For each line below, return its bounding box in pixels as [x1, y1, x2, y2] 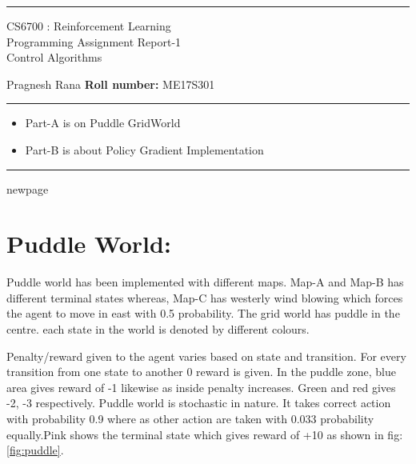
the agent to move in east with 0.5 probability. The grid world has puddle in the [6, 305, 400, 322]
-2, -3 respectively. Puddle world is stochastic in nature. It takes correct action [6, 394, 391, 411]
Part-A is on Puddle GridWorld [25, 114, 181, 131]
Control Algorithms [6, 49, 102, 66]
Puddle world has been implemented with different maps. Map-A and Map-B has [6, 274, 404, 290]
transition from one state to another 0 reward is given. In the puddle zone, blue [6, 363, 396, 380]
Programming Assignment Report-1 [6, 33, 182, 50]
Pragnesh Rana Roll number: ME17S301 [6, 75, 215, 92]
